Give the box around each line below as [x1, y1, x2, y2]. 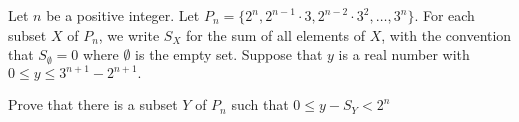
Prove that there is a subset [8, 94, 178, 115]
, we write [98, 24, 160, 45]
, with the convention [381, 24, 512, 45]
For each [422, 5, 475, 25]
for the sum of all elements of [185, 24, 366, 45]
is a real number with [338, 44, 470, 65]
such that [231, 94, 289, 115]
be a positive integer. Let [46, 5, 200, 25]
